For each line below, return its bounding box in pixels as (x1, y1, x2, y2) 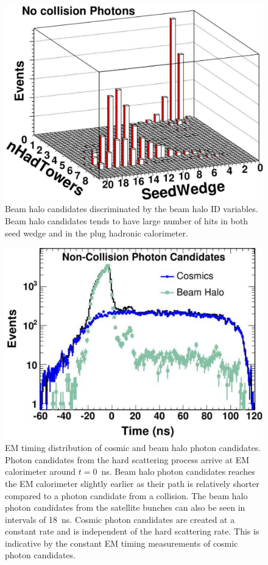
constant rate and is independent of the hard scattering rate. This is (5, 525, 259, 538)
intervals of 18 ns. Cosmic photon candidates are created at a (5, 513, 235, 525)
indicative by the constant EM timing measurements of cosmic (5, 536, 238, 549)
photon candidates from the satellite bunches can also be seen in (5, 501, 245, 514)
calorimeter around (5, 465, 76, 478)
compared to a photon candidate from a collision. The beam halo (5, 489, 248, 502)
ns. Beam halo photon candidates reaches (101, 465, 255, 478)
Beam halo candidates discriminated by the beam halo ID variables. (5, 202, 258, 215)
